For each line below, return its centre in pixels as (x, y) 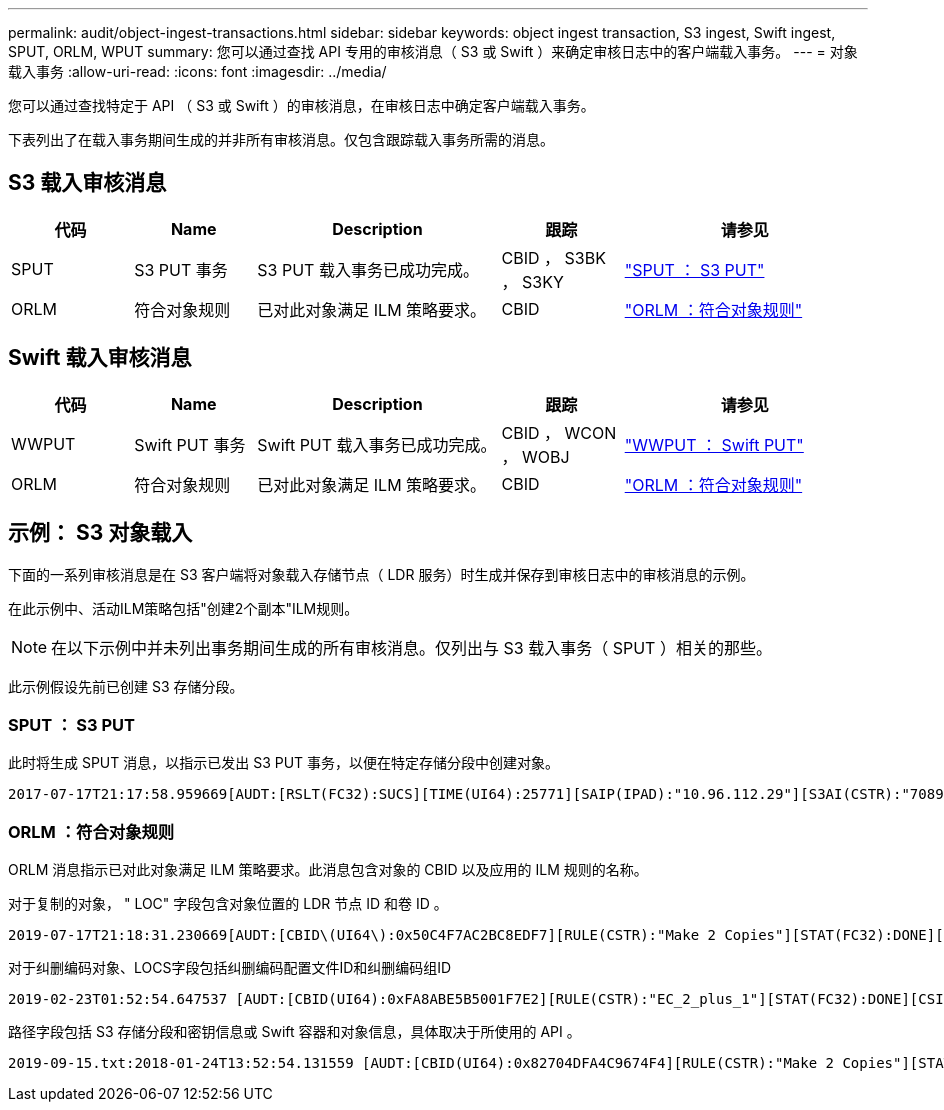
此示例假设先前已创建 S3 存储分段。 (126, 686)
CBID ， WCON (559, 432)
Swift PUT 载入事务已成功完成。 (377, 444)
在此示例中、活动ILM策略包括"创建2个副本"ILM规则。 (183, 608)
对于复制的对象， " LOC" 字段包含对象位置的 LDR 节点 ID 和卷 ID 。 (228, 904)
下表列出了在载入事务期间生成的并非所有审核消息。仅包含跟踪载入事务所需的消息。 (281, 139)
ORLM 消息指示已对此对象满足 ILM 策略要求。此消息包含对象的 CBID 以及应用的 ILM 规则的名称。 (328, 870)
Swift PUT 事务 (190, 444)
